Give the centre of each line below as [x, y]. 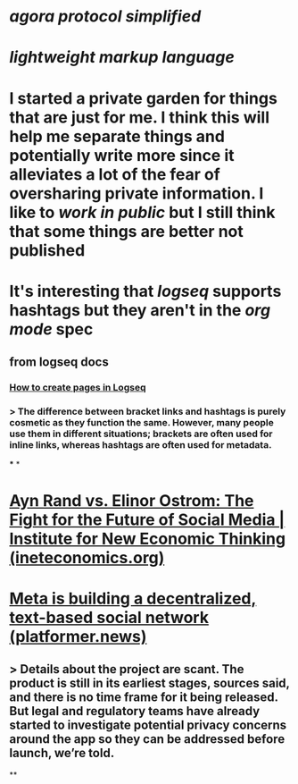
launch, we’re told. [62, 753]
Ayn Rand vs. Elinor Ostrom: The [132, 500]
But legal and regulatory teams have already [135, 711]
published [47, 250]
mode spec [51, 329]
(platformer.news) [78, 636]
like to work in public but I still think [142, 212]
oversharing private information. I [137, 193]
